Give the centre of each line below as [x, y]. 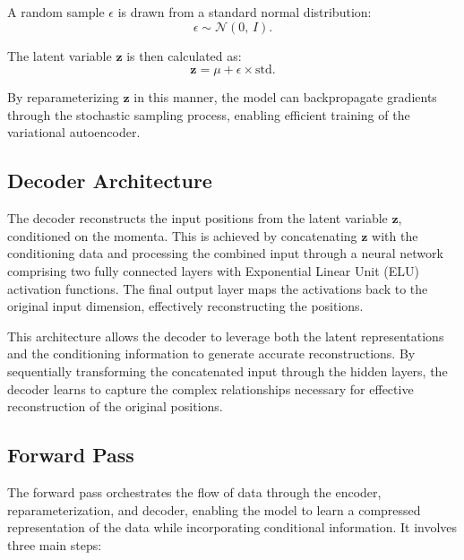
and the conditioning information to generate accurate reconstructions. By [211, 353]
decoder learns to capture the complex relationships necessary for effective [211, 388]
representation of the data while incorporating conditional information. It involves [232, 527]
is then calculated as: [184, 55]
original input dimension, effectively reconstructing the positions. [185, 306]
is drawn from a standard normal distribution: [245, 12]
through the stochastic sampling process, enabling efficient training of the [209, 114]
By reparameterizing [63, 97]
